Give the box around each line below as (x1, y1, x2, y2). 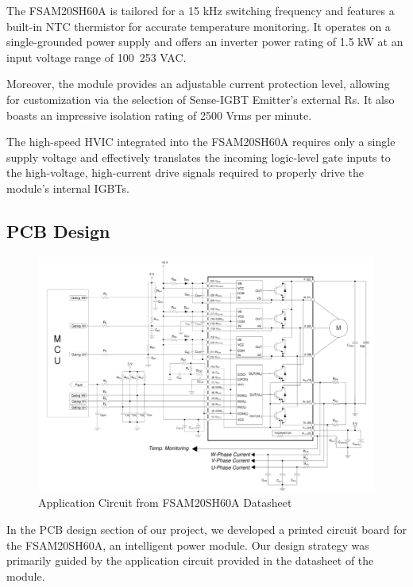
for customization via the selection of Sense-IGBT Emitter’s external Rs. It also (6, 90, 395, 107)
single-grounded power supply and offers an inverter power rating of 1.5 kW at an (6, 33, 403, 50)
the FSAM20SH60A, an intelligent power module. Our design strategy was (6, 536, 369, 553)
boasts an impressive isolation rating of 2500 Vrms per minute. (6, 106, 312, 123)
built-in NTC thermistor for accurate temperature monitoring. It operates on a (6, 17, 391, 34)
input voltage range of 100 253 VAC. (6, 48, 187, 65)
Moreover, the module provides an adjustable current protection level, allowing (6, 75, 390, 92)
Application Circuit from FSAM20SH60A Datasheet (38, 494, 292, 511)
